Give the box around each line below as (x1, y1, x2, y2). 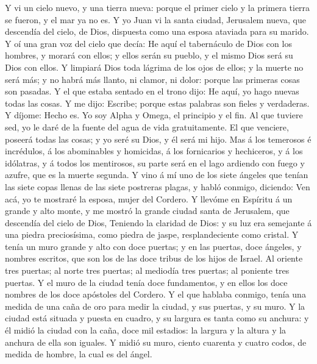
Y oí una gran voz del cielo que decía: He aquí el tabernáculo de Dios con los (5, 37, 292, 49)
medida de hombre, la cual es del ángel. (5, 348, 152, 360)
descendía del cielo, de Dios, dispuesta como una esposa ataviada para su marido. (5, 25, 309, 38)
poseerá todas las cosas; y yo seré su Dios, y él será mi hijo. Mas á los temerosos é (5, 132, 312, 145)
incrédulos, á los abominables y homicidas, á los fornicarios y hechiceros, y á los (5, 145, 303, 157)
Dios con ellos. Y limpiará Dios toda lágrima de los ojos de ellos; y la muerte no (5, 60, 304, 73)
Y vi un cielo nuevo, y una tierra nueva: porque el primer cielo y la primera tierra (5, 1, 310, 13)
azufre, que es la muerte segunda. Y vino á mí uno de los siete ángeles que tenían (5, 168, 308, 181)
